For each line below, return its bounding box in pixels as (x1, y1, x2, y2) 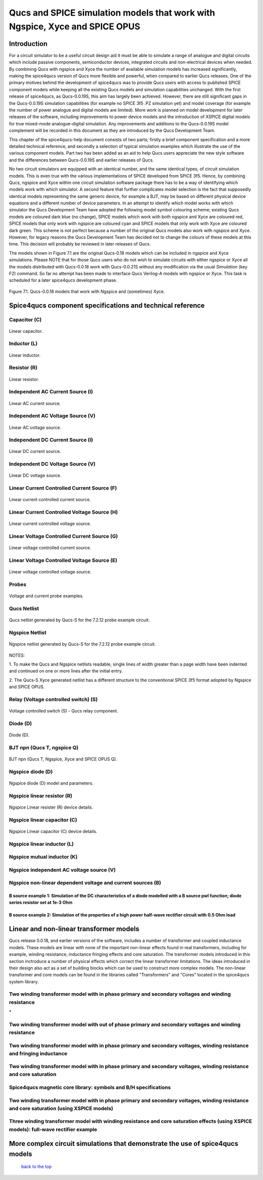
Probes (9, 581, 27, 588)
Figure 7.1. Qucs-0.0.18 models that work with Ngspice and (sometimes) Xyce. (9, 288, 165, 294)
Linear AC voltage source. (9, 425, 61, 430)
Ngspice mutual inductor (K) (9, 854, 78, 860)
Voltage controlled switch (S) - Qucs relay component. (9, 708, 118, 714)
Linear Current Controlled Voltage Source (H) (9, 509, 118, 516)
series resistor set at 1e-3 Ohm (9, 899, 73, 905)
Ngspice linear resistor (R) (9, 792, 73, 799)
